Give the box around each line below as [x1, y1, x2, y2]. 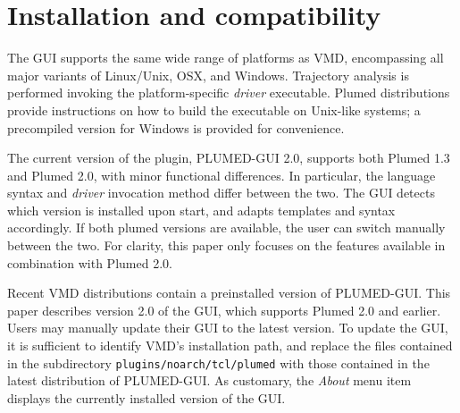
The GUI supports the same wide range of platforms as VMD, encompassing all [7, 48, 444, 67]
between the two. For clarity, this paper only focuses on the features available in [7, 236, 446, 255]
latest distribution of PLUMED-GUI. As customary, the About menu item [7, 371, 412, 390]
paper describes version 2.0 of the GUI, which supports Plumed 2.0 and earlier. [7, 300, 441, 319]
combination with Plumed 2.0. [7, 253, 172, 272]
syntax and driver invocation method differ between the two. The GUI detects [7, 183, 435, 202]
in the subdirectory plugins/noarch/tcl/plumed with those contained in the [7, 353, 430, 372]
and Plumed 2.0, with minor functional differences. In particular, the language [7, 165, 436, 184]
